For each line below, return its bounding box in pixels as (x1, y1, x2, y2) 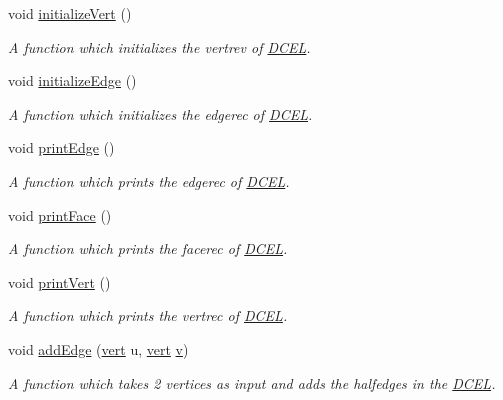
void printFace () (8, 204, 112, 225)
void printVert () (8, 271, 111, 292)
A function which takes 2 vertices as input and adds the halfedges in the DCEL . (8, 372, 496, 393)
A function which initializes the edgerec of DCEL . (8, 103, 313, 124)
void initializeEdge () (8, 70, 137, 91)
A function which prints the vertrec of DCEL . (8, 305, 288, 326)
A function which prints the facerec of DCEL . (8, 238, 288, 259)
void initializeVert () (8, 3, 132, 23)
